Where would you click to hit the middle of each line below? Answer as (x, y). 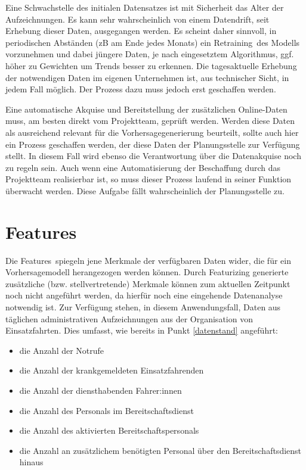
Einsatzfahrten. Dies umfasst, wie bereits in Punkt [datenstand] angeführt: (142, 330)
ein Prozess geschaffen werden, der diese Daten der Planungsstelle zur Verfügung (153, 144)
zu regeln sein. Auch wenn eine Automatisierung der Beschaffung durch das (143, 167)
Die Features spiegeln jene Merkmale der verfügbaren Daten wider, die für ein (148, 260)
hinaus (31, 462)
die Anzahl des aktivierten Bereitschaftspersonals (109, 430)
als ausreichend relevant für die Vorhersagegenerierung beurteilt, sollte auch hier (152, 132)
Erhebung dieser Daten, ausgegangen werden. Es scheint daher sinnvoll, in (141, 31)
